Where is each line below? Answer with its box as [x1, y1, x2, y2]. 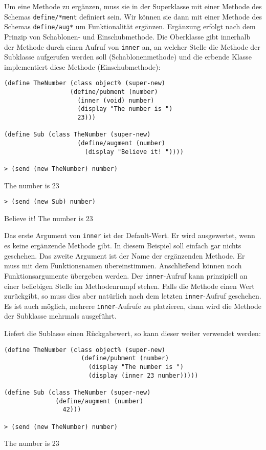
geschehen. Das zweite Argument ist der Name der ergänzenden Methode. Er [4, 250, 245, 261]
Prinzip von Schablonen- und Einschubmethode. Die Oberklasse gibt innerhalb [4, 31, 251, 42]
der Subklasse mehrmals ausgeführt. [4, 310, 117, 321]
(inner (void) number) [77, 96, 154, 104]
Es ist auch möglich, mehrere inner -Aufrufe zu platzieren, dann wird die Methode [4, 300, 262, 311]
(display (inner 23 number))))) [88, 371, 198, 379]
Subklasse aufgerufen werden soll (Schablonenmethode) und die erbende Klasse [4, 51, 252, 62]
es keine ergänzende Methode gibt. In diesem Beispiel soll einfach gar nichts [4, 240, 241, 251]
